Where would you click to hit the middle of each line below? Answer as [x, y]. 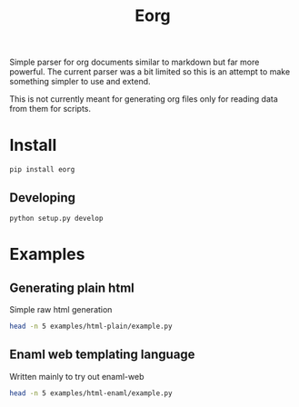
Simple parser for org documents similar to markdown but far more [135, 62]
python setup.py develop [56, 218]
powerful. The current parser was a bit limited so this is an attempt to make [150, 72]
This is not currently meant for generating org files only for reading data [144, 99]
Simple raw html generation [61, 309]
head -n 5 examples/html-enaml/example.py [91, 393]
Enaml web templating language [102, 355]
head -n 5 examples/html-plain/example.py [91, 326]
